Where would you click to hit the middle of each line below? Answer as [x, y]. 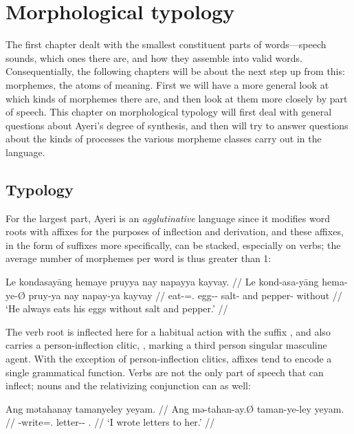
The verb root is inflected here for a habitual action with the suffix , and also [168, 331]
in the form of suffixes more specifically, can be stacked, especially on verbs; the [173, 245]
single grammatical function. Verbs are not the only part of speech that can [165, 372]
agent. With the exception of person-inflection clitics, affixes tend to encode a [169, 359]
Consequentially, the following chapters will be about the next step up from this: [175, 71]
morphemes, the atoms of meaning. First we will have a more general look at [167, 84]
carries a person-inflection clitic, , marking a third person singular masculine [166, 345]
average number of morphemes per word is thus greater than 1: [139, 258]
